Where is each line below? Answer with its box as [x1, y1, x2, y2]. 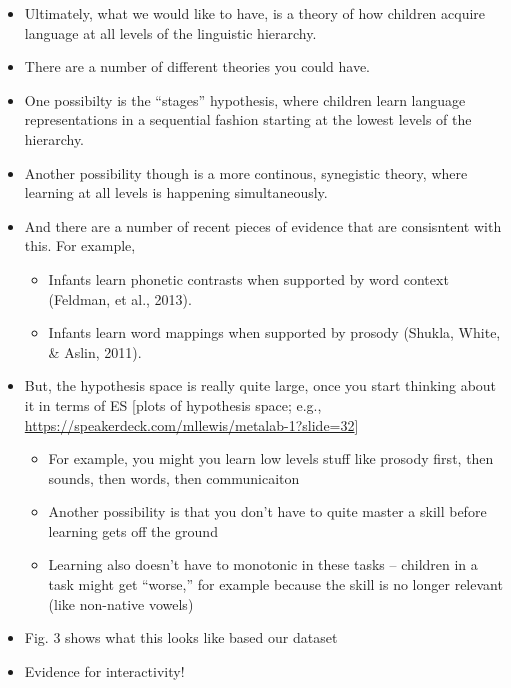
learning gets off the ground [48, 520, 218, 541]
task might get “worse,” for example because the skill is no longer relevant [48, 574, 503, 595]
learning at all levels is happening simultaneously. [24, 182, 328, 203]
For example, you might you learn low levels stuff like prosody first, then [48, 448, 494, 469]
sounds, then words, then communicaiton [48, 467, 300, 488]
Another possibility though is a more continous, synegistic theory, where [24, 162, 468, 183]
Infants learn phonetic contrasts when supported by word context [48, 268, 449, 289]
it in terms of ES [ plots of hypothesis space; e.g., [24, 394, 322, 415]
